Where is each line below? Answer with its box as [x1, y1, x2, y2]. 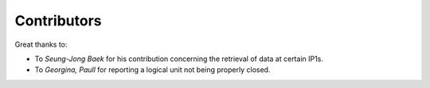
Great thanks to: [14, 40, 68, 49]
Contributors [14, 12, 103, 29]
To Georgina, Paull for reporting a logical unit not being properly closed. [34, 65, 271, 75]
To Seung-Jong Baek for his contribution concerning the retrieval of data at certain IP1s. [34, 54, 324, 63]
